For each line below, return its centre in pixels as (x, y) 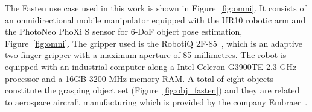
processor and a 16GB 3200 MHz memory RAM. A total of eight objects (139, 78)
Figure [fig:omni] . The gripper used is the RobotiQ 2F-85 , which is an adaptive (154, 43)
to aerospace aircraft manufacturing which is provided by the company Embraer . (156, 102)
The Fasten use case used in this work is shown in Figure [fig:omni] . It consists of (156, 8)
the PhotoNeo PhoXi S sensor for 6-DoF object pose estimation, (124, 31)
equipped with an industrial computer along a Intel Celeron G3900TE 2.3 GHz (151, 66)
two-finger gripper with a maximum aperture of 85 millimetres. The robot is (146, 55)
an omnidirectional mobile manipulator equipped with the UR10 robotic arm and (155, 19)
